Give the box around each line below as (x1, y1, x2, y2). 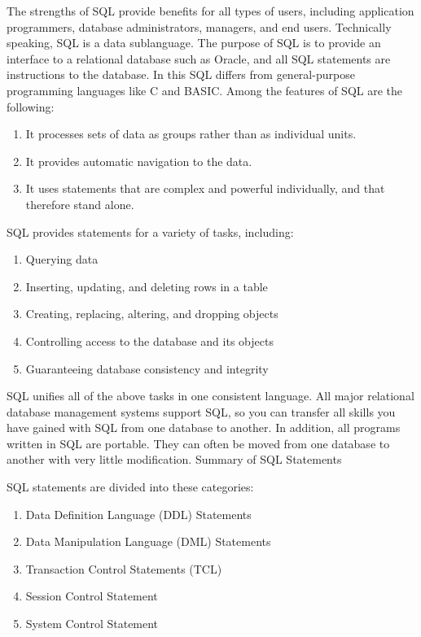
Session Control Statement (25, 587, 158, 604)
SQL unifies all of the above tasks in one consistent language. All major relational (7, 387, 414, 404)
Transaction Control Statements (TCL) (25, 560, 222, 577)
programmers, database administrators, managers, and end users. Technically (7, 18, 392, 35)
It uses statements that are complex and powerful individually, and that (25, 180, 385, 197)
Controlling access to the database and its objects (25, 332, 274, 349)
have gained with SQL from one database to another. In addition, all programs (7, 419, 401, 436)
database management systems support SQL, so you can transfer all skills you (7, 403, 396, 420)
